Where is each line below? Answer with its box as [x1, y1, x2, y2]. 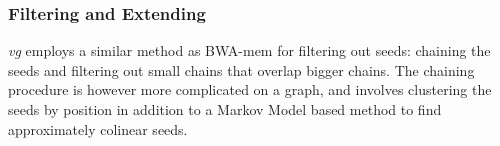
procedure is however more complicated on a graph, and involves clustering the [8, 79, 492, 100]
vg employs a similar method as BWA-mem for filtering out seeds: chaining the [8, 40, 491, 61]
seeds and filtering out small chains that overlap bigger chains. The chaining [8, 59, 475, 80]
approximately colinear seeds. [8, 118, 188, 139]
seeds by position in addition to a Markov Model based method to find [8, 99, 442, 119]
